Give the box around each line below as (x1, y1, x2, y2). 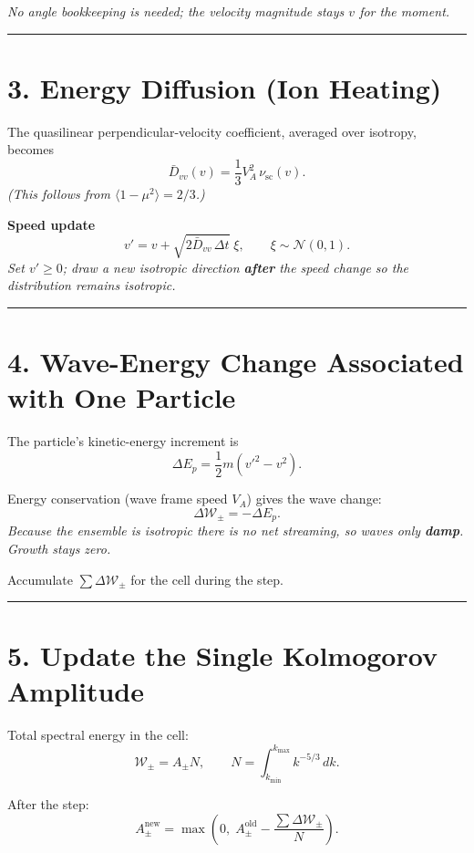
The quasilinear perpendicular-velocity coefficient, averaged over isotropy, (7, 121, 417, 140)
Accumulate (7, 569, 73, 588)
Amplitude (7, 672, 144, 710)
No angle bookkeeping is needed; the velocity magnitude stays (7, 2, 345, 20)
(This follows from (7, 183, 110, 203)
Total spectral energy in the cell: (7, 725, 189, 744)
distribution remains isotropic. (7, 276, 176, 295)
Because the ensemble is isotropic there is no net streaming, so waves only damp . (7, 521, 464, 540)
